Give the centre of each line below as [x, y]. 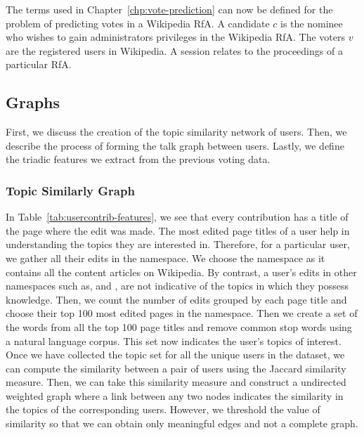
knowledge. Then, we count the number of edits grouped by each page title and [176, 299]
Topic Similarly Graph [70, 190]
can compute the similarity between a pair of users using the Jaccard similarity [176, 368]
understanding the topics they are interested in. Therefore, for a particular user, [178, 244]
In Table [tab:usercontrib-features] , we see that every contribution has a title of [177, 217]
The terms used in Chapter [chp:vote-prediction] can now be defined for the [169, 9]
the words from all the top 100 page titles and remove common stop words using [179, 326]
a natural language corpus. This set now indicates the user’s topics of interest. [174, 340]
